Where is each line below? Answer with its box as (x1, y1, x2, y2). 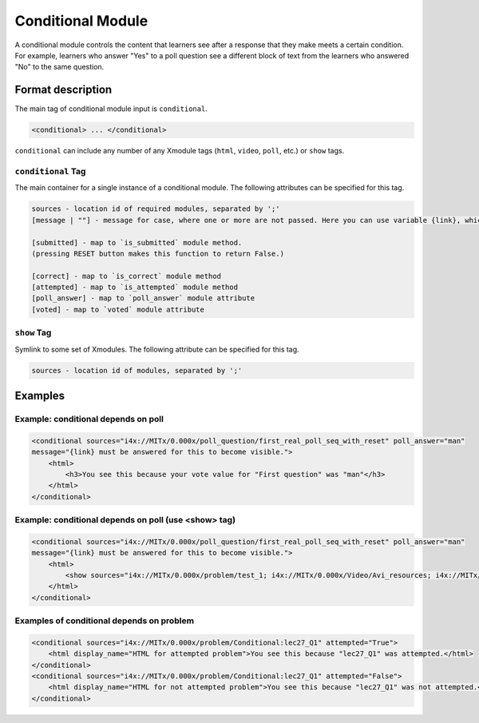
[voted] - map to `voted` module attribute (31, 304, 205, 314)
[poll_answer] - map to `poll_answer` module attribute (31, 294, 255, 303)
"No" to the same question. (14, 62, 105, 72)
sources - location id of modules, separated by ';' (31, 366, 243, 375)
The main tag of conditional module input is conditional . (14, 104, 208, 113)
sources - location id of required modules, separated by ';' (31, 205, 280, 213)
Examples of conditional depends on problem (14, 615, 195, 626)
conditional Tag (14, 165, 86, 177)
